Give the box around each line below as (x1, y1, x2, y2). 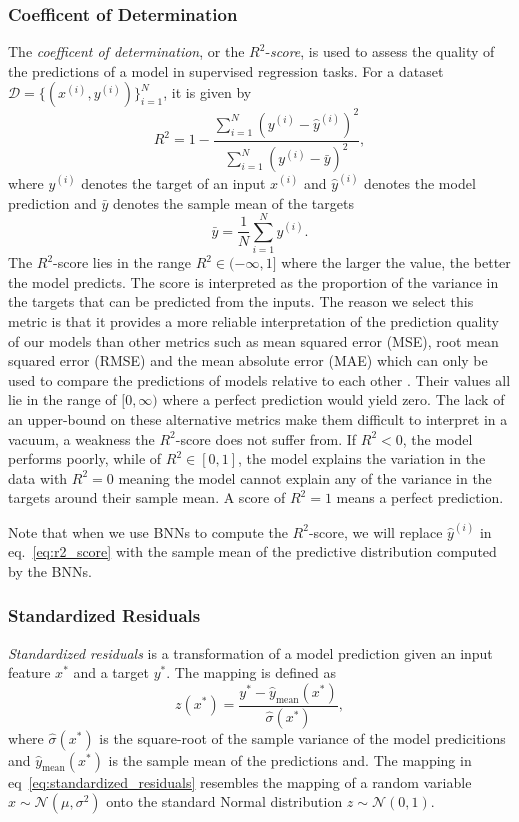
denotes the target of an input (81, 172, 266, 193)
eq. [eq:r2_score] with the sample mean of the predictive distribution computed (8, 541, 497, 562)
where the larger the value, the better (281, 252, 511, 273)
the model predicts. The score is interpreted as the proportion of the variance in (8, 271, 499, 292)
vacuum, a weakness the (8, 428, 155, 449)
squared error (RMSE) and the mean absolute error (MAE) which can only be (8, 350, 488, 371)
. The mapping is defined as (166, 662, 336, 683)
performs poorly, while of (8, 448, 162, 469)
